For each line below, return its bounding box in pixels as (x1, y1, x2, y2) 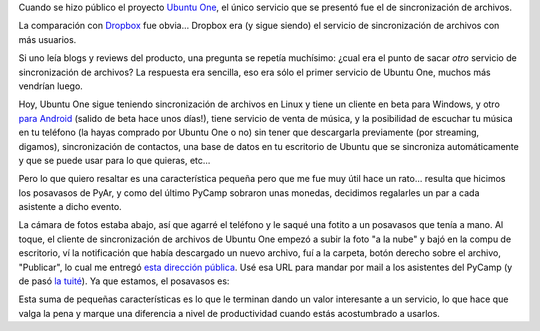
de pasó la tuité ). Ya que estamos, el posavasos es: (18, 275, 230, 287)
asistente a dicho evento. (18, 201, 122, 213)
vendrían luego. (18, 80, 84, 92)
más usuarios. (18, 33, 77, 45)
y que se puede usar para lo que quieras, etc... (18, 154, 211, 166)
